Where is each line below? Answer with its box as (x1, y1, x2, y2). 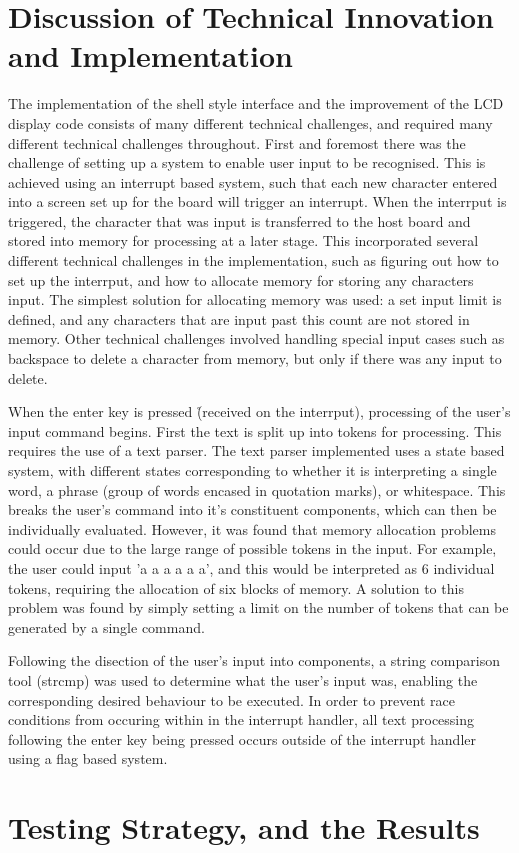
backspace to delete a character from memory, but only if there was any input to (8, 348, 502, 369)
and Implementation (8, 35, 293, 76)
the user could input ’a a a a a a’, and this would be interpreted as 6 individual (8, 557, 495, 578)
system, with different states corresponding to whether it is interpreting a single (8, 460, 497, 480)
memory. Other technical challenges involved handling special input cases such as (8, 328, 505, 349)
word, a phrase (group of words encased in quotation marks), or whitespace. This (8, 479, 506, 500)
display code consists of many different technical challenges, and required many (8, 112, 493, 133)
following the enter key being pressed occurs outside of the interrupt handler (8, 728, 477, 749)
